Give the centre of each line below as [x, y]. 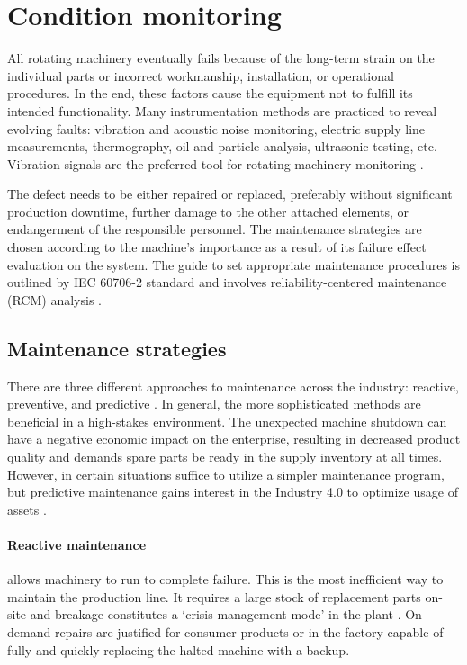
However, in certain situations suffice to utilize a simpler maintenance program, [226, 474]
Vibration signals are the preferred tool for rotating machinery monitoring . [216, 163]
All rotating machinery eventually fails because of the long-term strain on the [221, 58]
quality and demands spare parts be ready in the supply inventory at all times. [225, 457]
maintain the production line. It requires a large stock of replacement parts [214, 596]
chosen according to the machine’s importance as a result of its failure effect [217, 247]
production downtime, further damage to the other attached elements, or [208, 211]
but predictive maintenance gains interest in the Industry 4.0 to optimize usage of [233, 492]
